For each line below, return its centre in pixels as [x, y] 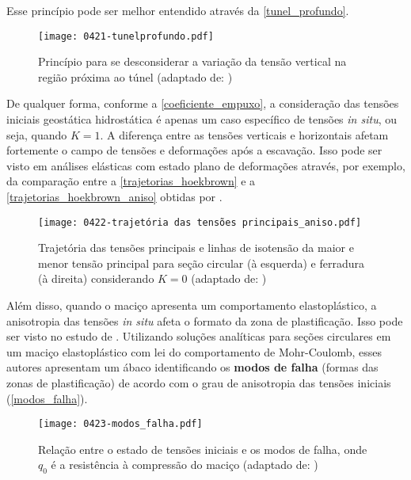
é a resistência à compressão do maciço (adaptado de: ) [185, 465]
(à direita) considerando [96, 278]
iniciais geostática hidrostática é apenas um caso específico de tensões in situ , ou [202, 119]
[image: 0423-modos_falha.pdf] [120, 424]
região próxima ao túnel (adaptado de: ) [135, 76]
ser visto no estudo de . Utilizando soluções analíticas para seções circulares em [199, 336]
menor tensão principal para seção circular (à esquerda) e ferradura [202, 263]
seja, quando [37, 134]
